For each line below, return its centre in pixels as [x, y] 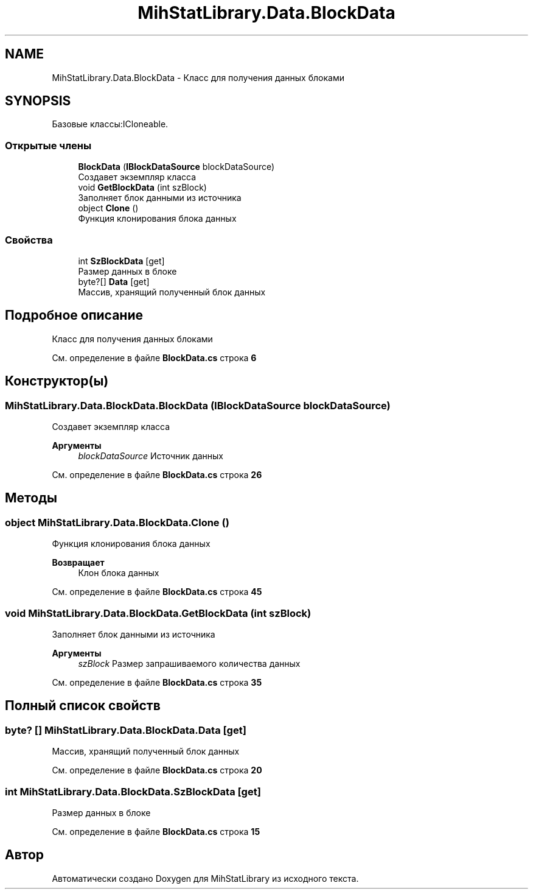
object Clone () [108, 208]
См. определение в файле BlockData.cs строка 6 [154, 357]
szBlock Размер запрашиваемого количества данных [189, 663]
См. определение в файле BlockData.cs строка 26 [157, 475]
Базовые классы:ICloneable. [110, 124]
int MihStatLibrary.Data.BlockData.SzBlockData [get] [133, 791]
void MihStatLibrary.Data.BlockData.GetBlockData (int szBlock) [158, 613]
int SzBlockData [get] [121, 261]
